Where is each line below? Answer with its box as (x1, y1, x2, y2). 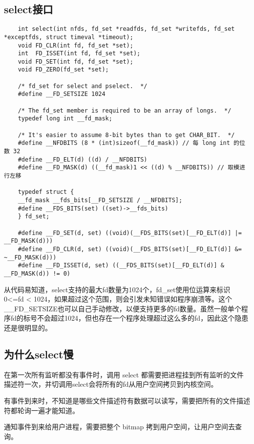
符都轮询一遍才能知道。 (4, 405, 79, 415)
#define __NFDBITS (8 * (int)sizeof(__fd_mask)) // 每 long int (18, 140, 230, 147)
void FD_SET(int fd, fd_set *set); (18, 58, 133, 65)
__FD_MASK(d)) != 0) (4, 270, 71, 277)
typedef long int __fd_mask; (18, 115, 112, 122)
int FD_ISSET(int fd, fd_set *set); (18, 50, 141, 57)
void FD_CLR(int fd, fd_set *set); (18, 42, 133, 49)
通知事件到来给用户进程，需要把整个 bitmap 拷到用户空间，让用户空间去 (4, 421, 235, 432)
